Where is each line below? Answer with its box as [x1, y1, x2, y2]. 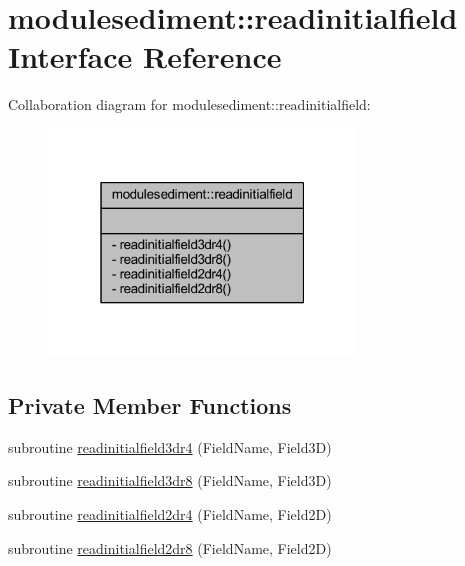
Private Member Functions [8, 390, 292, 421]
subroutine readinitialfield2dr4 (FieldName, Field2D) [8, 504, 332, 525]
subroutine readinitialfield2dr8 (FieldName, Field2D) [8, 537, 332, 558]
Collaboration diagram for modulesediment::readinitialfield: [8, 94, 371, 115]
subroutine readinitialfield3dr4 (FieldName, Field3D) [8, 436, 332, 457]
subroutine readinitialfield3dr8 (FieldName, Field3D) [8, 470, 332, 491]
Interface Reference [8, 36, 282, 77]
